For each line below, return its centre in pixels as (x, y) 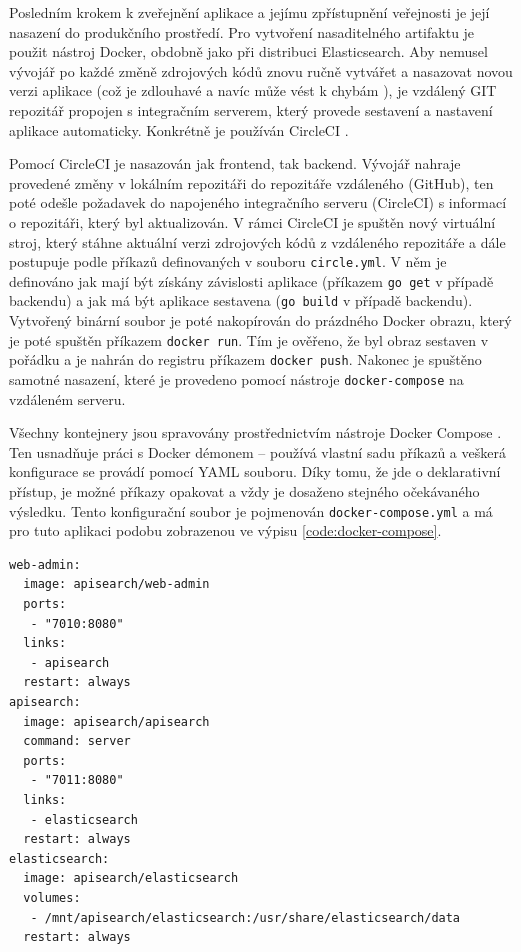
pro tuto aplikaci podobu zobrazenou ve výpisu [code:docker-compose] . (225, 530)
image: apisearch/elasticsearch (131, 878)
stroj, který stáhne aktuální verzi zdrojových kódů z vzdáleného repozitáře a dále (257, 241)
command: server (77, 741)
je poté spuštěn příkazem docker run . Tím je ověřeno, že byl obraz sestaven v (249, 339)
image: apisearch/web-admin (116, 584)
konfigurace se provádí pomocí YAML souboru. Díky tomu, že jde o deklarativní (255, 471)
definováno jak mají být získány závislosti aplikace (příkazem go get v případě (251, 280)
